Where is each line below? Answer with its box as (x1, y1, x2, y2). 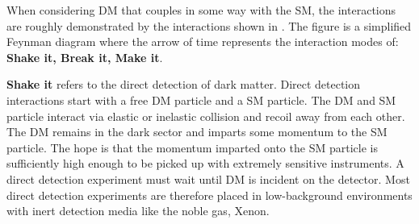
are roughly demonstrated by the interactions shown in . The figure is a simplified (6, 17, 412, 34)
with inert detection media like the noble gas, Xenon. (6, 202, 270, 219)
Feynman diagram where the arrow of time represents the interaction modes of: (6, 33, 399, 50)
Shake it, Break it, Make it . (6, 48, 163, 65)
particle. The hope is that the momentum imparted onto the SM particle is (6, 139, 378, 156)
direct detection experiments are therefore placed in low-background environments (6, 186, 413, 203)
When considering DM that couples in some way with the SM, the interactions (6, 2, 396, 18)
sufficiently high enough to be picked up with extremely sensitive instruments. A (6, 155, 404, 172)
